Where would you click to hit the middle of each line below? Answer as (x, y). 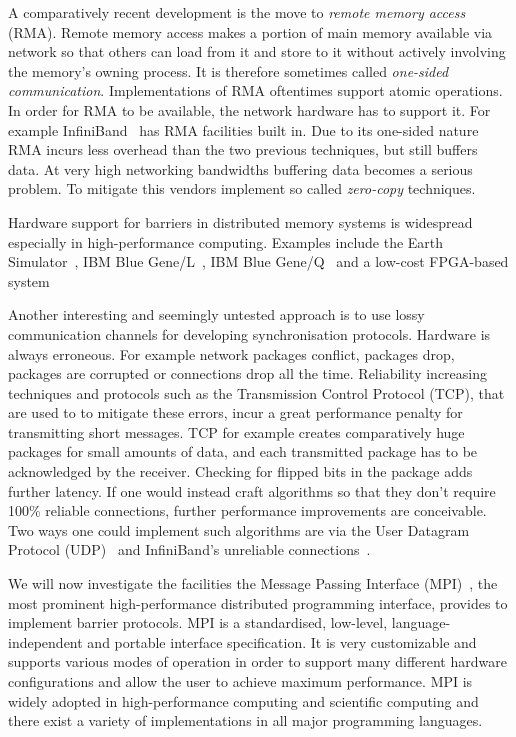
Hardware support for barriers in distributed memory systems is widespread (240, 221)
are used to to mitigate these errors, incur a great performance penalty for (235, 412)
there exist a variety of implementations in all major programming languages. (245, 720)
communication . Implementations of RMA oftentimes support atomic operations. (255, 90)
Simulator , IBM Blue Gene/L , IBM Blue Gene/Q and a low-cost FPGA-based (258, 261)
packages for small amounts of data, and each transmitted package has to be (243, 451)
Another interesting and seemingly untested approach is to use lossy (216, 314)
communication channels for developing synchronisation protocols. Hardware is (249, 333)
